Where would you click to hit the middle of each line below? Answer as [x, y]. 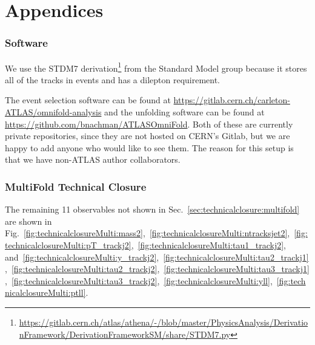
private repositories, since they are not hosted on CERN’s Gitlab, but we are [148, 136]
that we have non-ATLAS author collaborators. [93, 159]
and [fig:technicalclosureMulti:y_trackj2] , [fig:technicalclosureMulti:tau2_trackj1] [157, 257]
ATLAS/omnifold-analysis [53, 112]
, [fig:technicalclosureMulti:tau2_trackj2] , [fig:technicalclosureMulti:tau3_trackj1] [157, 269]
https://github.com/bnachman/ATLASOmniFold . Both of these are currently [149, 124]
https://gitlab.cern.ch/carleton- [232, 100]
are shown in [28, 221]
